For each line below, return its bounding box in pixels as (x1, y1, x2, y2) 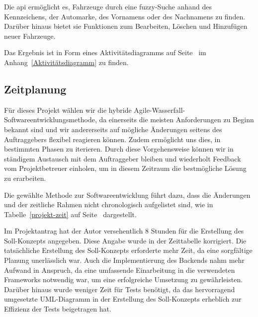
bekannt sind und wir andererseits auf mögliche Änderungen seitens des (4, 124, 222, 134)
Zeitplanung (4, 81, 67, 96)
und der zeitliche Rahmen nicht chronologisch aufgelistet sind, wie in (4, 199, 213, 210)
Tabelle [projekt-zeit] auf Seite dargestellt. (4, 209, 137, 219)
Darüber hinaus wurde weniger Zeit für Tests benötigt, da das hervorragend (4, 284, 235, 294)
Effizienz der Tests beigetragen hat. (4, 304, 111, 314)
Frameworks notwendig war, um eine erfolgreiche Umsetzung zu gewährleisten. (4, 274, 243, 285)
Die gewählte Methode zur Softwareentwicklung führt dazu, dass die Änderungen (4, 189, 251, 200)
